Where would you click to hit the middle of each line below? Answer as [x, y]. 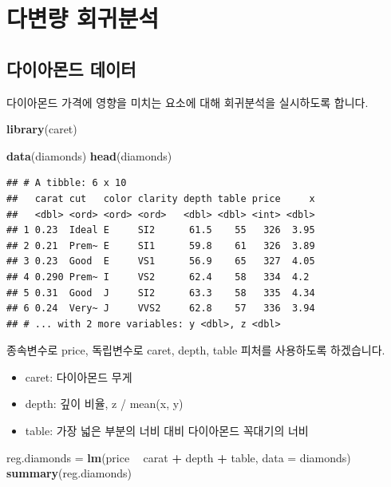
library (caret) [42, 129]
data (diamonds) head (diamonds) [89, 155]
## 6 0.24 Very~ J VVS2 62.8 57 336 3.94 [161, 309]
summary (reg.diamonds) [69, 473]
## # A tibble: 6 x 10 [67, 183]
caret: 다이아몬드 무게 [79, 376]
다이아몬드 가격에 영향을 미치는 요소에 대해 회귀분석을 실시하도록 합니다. [188, 102]
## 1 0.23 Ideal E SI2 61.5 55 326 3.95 [161, 230]
